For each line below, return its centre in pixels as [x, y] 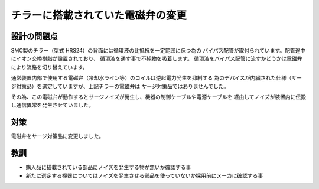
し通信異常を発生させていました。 [52, 105]
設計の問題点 [34, 36]
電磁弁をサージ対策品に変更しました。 [58, 136]
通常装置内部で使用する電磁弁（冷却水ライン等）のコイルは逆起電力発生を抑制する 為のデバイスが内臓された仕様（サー [157, 78]
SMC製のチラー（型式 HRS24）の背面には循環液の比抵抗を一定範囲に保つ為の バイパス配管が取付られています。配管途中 [158, 51]
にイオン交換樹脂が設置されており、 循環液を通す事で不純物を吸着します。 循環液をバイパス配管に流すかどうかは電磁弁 [157, 58]
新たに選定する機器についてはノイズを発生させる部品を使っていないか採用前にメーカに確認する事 [144, 175]
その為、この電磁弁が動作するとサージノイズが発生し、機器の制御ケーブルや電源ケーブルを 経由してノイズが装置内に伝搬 [159, 97]
